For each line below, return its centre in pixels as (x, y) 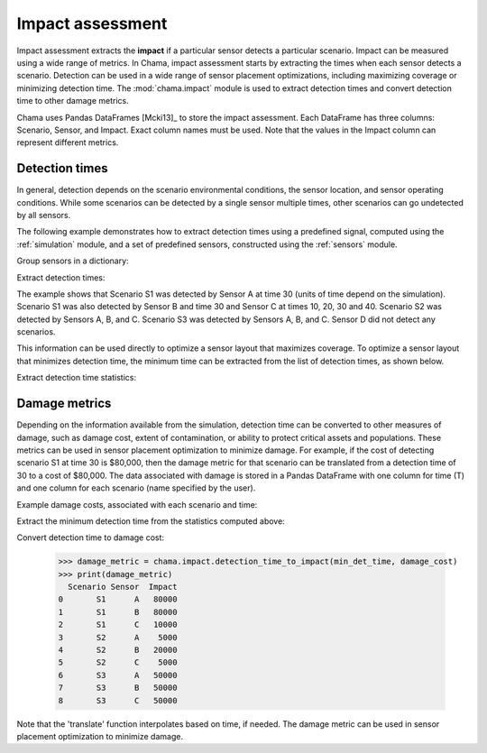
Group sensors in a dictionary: (73, 261)
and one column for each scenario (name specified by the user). (136, 488)
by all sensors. (44, 215)
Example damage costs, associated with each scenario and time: (137, 504)
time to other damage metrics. (73, 101)
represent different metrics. (68, 142)
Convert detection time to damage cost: (91, 537)
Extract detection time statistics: (77, 378)
